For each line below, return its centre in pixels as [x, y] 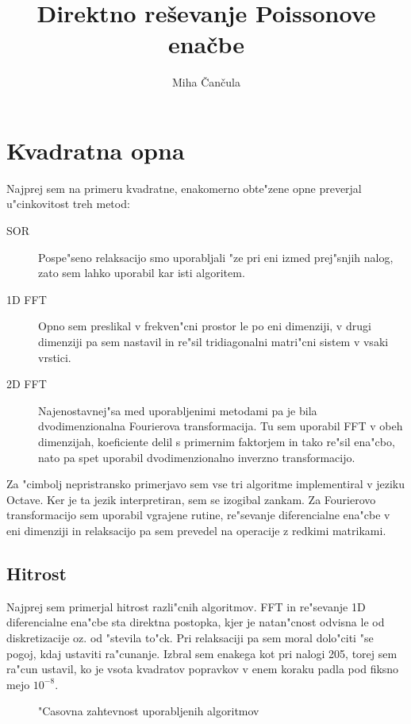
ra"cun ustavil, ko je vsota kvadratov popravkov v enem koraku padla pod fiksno [203, 669]
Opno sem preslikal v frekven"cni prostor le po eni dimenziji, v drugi [205, 326]
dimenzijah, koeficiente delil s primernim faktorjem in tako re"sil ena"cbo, [217, 441]
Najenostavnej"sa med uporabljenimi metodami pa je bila [178, 410]
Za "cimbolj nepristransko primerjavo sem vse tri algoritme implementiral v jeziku [206, 484]
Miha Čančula [206, 82]
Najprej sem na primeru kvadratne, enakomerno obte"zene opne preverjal [184, 188]
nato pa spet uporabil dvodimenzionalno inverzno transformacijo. [197, 457]
